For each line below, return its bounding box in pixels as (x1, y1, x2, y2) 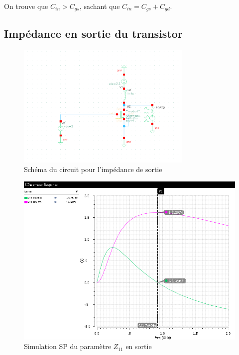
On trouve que (4, 1, 48, 11)
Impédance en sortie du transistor (4, 25, 183, 41)
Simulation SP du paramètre (24, 341, 111, 352)
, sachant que (79, 1, 120, 11)
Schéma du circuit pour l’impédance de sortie (24, 164, 162, 175)
